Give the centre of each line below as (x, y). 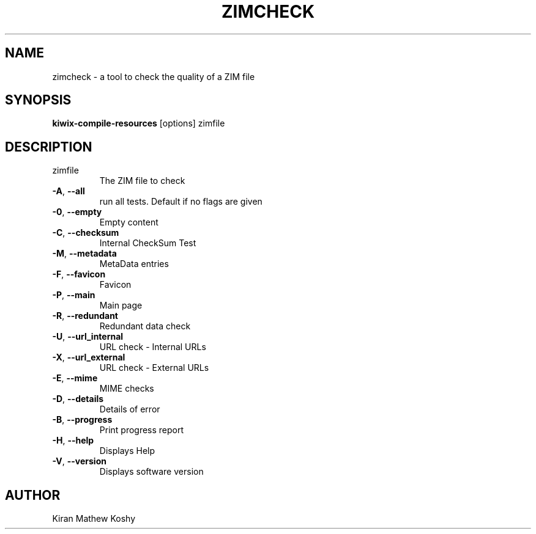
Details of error (130, 409)
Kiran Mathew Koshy (94, 519)
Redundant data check (145, 326)
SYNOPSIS (38, 100)
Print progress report (142, 430)
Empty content (129, 222)
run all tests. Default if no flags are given (181, 202)
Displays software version (151, 472)
